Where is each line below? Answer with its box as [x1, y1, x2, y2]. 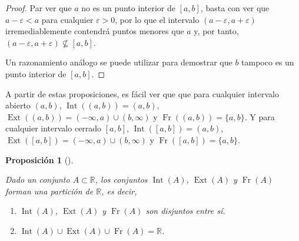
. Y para [244, 110, 275, 123]
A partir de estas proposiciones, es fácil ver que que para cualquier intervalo [5, 87, 279, 100]
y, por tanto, [194, 25, 239, 37]
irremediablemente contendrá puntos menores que [5, 25, 184, 37]
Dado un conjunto [5, 173, 70, 186]
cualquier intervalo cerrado [5, 122, 102, 134]
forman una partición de [5, 184, 94, 197]
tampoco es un [241, 56, 294, 68]
